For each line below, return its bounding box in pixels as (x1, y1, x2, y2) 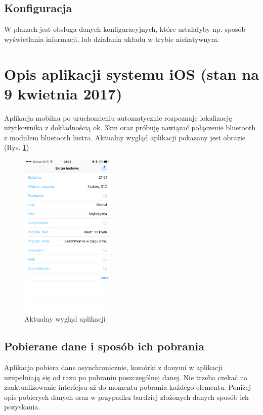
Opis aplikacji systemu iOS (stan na (4, 63, 259, 84)
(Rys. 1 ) (4, 142, 29, 152)
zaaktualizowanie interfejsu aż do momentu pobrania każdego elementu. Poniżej (4, 382, 251, 392)
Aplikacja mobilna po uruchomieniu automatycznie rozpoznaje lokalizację (4, 112, 232, 123)
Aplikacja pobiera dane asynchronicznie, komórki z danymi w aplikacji (4, 361, 223, 372)
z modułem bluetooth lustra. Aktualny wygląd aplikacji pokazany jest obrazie (4, 132, 246, 142)
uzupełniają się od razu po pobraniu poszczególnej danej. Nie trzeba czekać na (4, 372, 248, 382)
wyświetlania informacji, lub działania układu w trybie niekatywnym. (4, 33, 219, 44)
